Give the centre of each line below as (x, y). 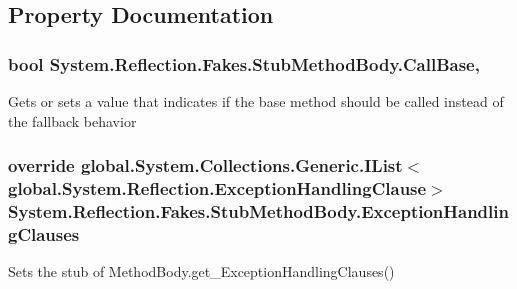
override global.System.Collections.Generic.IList (205, 165)
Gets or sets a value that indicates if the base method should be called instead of (256, 101)
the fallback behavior (72, 120)
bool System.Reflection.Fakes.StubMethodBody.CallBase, (244, 63)
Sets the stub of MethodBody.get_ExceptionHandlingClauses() (201, 271)
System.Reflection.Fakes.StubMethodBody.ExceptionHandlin (258, 210)
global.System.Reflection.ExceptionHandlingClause (217, 188)
